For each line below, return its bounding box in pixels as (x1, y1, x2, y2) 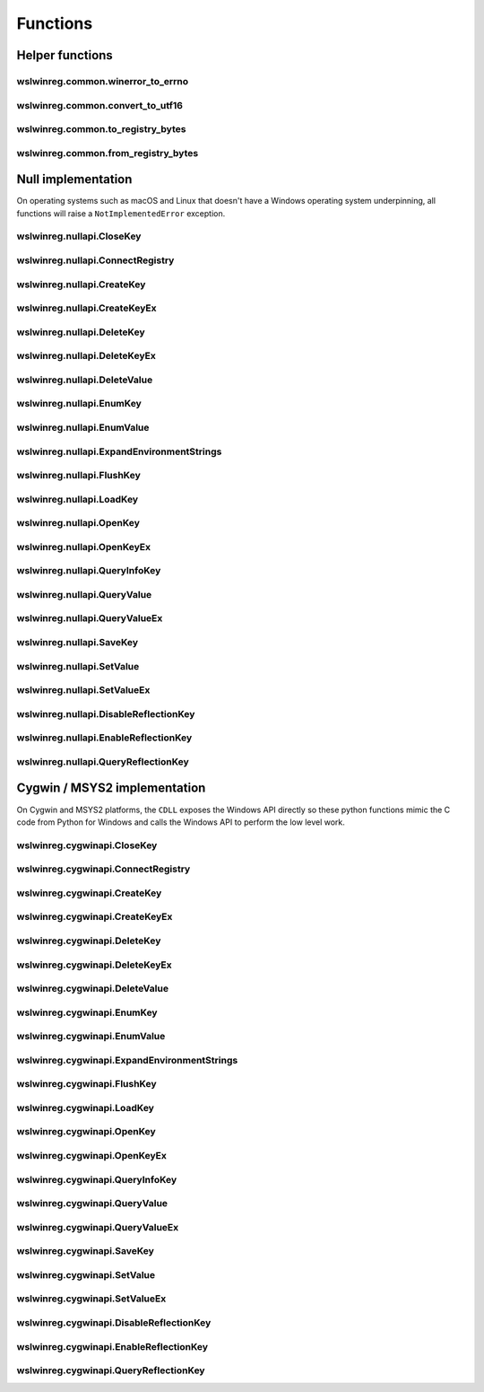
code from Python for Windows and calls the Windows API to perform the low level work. (16, 817, 345, 827)
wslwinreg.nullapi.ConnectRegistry (16, 254, 175, 267)
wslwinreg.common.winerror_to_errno (16, 74, 189, 87)
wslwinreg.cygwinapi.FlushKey (16, 1078, 157, 1090)
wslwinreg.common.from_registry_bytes (16, 146, 199, 159)
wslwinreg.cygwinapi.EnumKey (16, 1006, 158, 1019)
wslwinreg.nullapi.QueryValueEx (16, 612, 163, 625)
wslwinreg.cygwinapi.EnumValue (16, 1030, 166, 1043)
